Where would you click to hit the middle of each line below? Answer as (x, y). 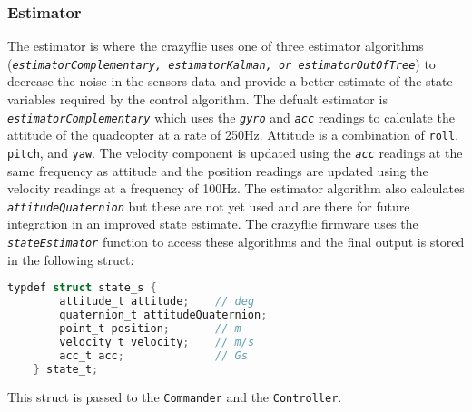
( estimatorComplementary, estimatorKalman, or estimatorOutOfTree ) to (221, 63)
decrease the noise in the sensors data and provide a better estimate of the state (230, 81)
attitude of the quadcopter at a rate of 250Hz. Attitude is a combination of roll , (233, 135)
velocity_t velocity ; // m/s (157, 342)
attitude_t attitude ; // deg (157, 302)
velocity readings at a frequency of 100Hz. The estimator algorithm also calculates (236, 188)
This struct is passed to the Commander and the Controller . (175, 397)
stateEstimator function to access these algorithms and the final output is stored (236, 242)
